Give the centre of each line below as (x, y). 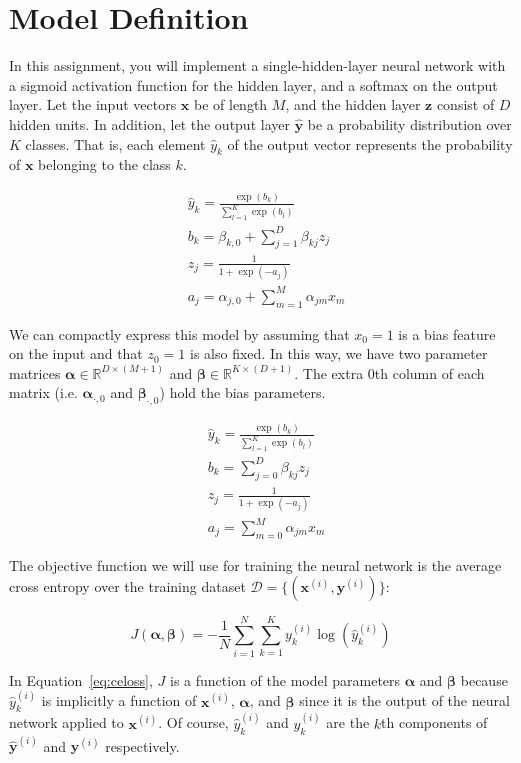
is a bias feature (447, 333)
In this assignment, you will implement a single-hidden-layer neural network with (257, 65)
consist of (465, 104)
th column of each (429, 372)
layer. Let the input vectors (93, 104)
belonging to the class (104, 164)
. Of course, (193, 722)
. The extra (329, 372)
